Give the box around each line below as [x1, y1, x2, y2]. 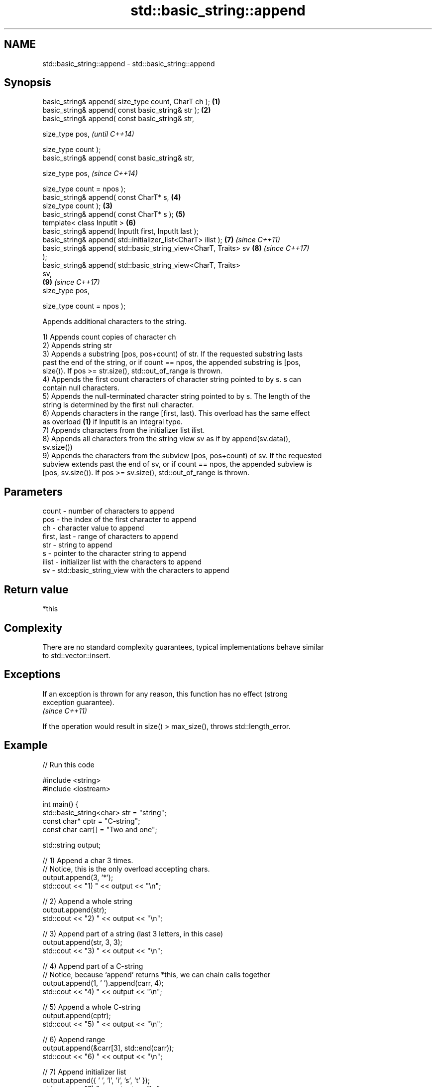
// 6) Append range [42, 1035, 106, 1044]
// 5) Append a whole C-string [42, 1002, 141, 1011]
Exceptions [4, 668, 61, 681]
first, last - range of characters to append [42, 532, 178, 541]
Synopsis [4, 76, 51, 89]
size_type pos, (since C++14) [42, 169, 138, 178]
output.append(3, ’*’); [42, 873, 113, 882]
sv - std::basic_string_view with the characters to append [42, 566, 229, 575]
